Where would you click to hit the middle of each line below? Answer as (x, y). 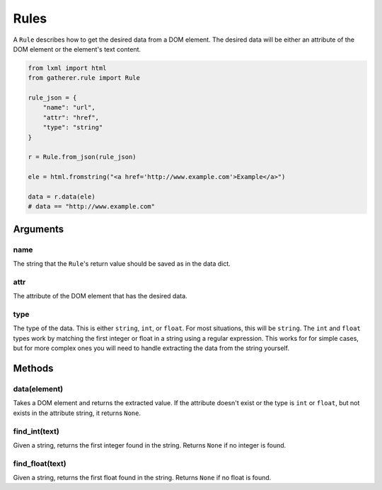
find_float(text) (40, 463)
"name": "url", (69, 107)
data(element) (38, 389)
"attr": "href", (71, 117)
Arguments (39, 229)
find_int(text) (36, 431)
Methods (33, 369)
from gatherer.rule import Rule (84, 78)
